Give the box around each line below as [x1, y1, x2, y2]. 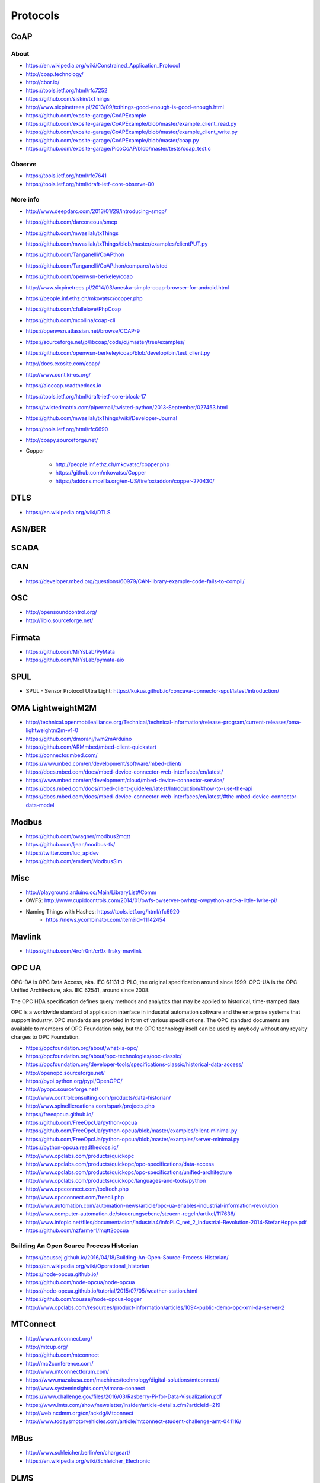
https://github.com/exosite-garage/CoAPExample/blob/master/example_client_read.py [25, 120, 237, 128]
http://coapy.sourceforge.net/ [25, 437, 98, 444]
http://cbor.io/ [25, 79, 60, 86]
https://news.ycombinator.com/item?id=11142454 [46, 916, 166, 923]
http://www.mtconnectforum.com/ [25, 1368, 110, 1376]
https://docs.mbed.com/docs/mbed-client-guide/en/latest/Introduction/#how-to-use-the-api [25, 785, 253, 792]
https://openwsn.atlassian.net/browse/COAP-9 [25, 327, 140, 335]
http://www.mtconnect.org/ [25, 1335, 92, 1342]
